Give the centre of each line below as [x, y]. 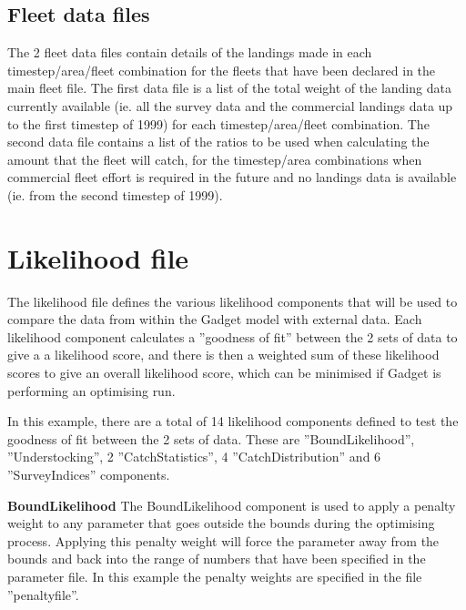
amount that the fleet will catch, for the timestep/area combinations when [215, 159]
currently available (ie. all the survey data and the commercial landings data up [230, 105]
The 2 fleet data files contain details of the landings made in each [190, 52]
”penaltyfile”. [43, 594]
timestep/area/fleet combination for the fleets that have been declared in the [222, 70]
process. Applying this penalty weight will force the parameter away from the [223, 540]
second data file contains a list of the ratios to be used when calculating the [218, 142]
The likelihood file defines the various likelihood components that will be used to [233, 301]
